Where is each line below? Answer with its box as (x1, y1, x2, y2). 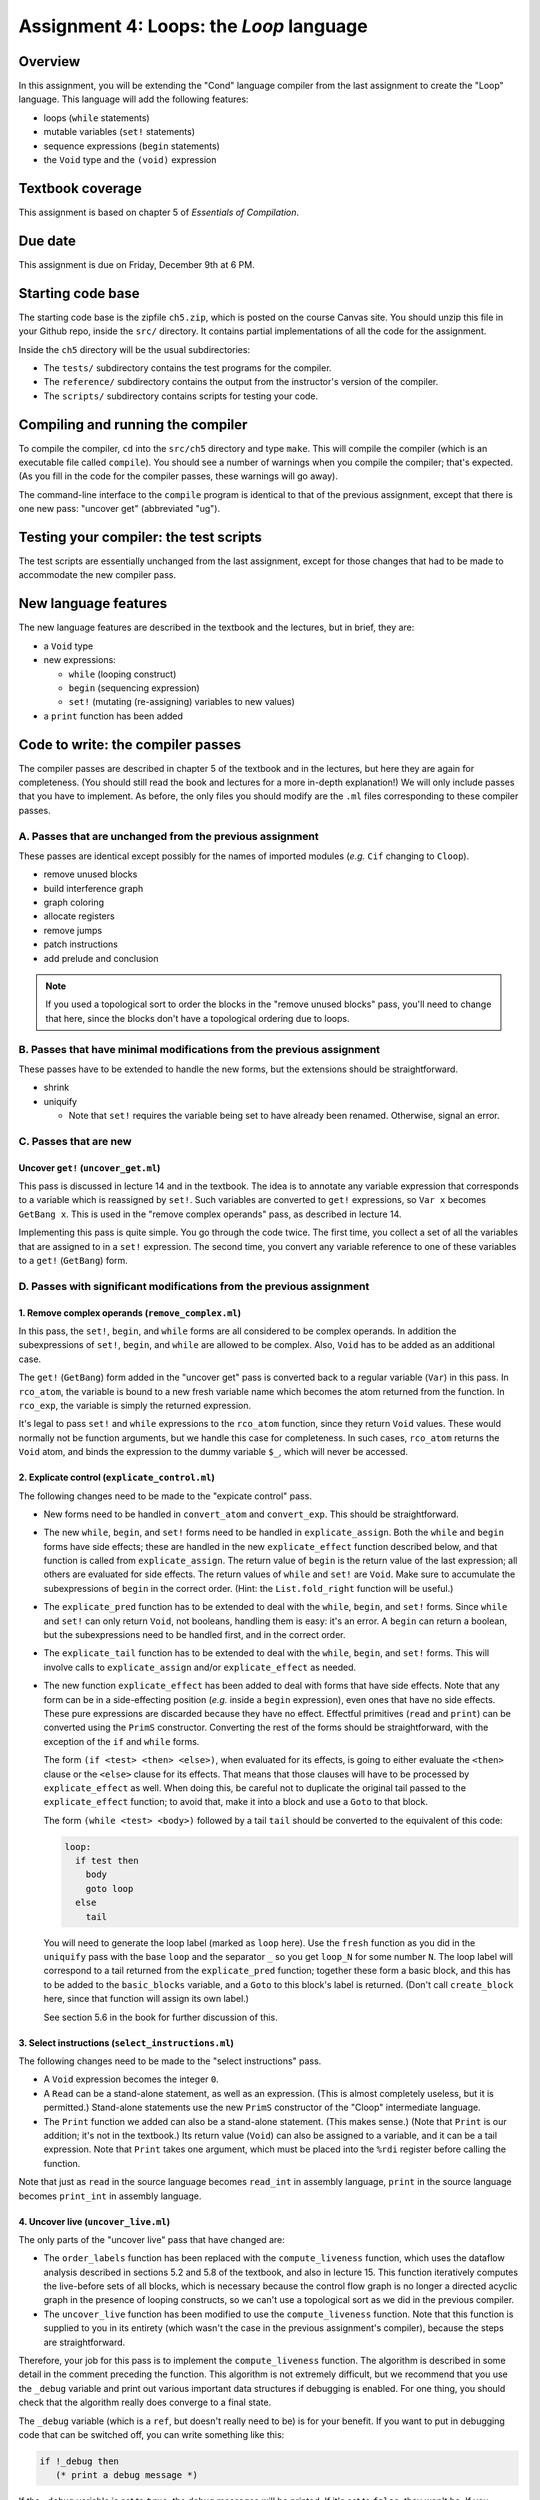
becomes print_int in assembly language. (18, 2190, 202, 2202)
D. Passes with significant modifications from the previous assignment (18, 1279, 370, 1293)
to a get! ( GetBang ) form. (18, 1255, 129, 1267)
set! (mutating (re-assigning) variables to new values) (68, 696, 295, 708)
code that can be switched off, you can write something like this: (18, 2428, 285, 2440)
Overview (18, 53, 81, 70)
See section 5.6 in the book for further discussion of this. (43, 2011, 279, 2023)
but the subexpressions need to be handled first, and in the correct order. (43, 1629, 346, 1641)
